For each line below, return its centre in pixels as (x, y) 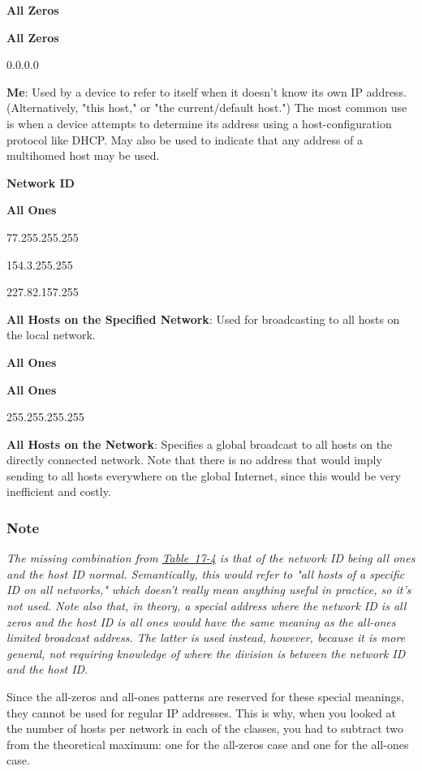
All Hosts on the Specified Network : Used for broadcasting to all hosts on (203, 319)
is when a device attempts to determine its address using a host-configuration (199, 123)
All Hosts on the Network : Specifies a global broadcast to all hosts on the (200, 444)
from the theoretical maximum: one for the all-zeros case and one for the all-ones (208, 744)
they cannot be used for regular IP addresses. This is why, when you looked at (201, 712)
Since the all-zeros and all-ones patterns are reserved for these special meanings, (205, 697)
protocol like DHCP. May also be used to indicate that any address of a (185, 139)
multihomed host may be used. (83, 155)
